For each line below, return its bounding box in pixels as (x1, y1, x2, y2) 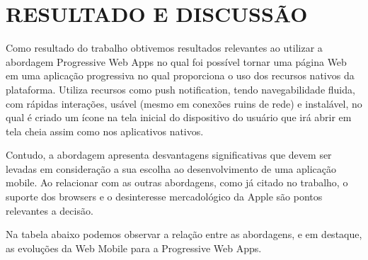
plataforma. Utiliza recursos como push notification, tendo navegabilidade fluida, (6, 81, 355, 96)
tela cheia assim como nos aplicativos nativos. (6, 123, 204, 138)
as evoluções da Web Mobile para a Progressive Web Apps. (6, 240, 262, 255)
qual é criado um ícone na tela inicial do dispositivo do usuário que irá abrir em (6, 110, 352, 125)
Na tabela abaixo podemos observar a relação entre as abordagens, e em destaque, (6, 227, 362, 242)
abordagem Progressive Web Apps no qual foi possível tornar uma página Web (6, 54, 347, 69)
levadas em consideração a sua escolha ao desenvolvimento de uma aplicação (6, 161, 337, 176)
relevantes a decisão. (6, 203, 93, 217)
